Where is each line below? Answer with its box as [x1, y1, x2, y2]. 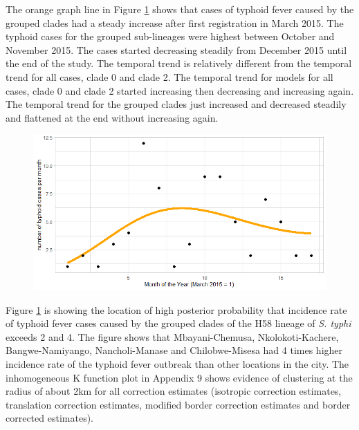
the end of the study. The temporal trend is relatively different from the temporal [6, 56, 352, 71]
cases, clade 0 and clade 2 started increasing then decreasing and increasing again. [6, 83, 354, 97]
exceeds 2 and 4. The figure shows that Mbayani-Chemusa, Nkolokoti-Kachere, [6, 329, 339, 344]
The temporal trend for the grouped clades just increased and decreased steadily [6, 97, 347, 111]
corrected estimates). [6, 411, 93, 425]
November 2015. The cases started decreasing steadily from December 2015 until [6, 42, 347, 57]
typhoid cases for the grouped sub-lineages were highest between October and [6, 29, 335, 44]
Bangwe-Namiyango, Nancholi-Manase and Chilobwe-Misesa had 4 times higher [6, 343, 343, 357]
